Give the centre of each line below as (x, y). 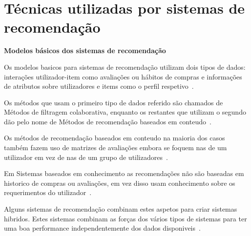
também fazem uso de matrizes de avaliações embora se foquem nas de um (115, 147)
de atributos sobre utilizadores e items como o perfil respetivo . (99, 86)
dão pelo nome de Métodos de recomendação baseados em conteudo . (108, 121)
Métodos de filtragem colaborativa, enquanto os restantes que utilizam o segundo (125, 112)
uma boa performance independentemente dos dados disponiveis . (102, 228)
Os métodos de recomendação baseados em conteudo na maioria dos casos (115, 138)
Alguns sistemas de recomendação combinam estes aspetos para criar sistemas (121, 209)
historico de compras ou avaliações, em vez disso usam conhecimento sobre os (120, 183)
